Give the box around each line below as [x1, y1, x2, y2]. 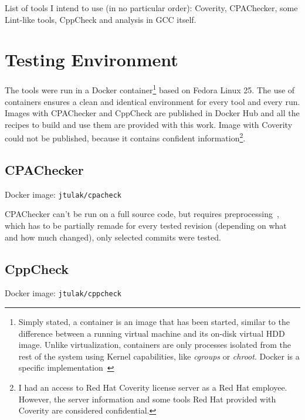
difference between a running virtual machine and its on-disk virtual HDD [18, 327, 285, 339]
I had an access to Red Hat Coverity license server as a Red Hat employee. [18, 381, 287, 394]
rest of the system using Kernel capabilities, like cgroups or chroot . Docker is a [18, 350, 300, 362]
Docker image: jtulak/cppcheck [5, 287, 121, 299]
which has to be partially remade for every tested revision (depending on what [5, 219, 287, 232]
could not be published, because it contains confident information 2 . [5, 130, 246, 144]
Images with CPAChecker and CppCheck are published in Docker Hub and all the [5, 107, 300, 119]
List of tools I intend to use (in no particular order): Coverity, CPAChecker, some [5, 2, 298, 13]
